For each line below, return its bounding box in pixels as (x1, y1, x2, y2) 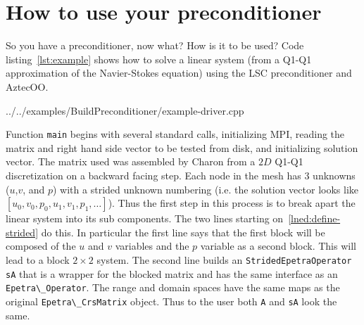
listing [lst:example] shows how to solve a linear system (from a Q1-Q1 (6, 51, 312, 66)
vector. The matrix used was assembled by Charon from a (6, 154, 256, 169)
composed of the (6, 238, 76, 253)
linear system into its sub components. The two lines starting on (6, 211, 284, 226)
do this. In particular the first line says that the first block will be (41, 224, 325, 239)
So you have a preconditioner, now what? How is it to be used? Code (6, 38, 304, 53)
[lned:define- (288, 211, 341, 226)
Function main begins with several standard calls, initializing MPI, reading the (6, 127, 345, 141)
